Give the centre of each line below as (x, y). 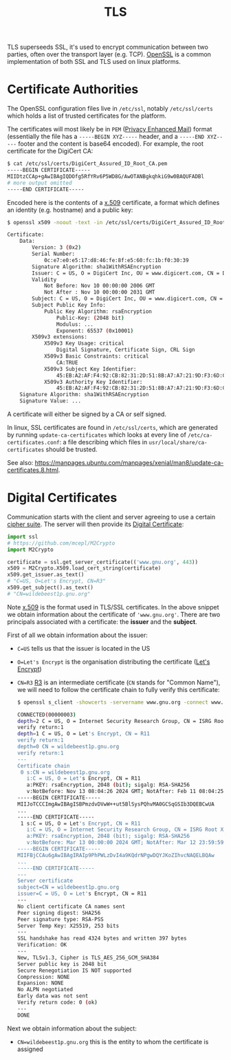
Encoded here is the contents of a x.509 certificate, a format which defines (113, 202)
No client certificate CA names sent (71, 906)
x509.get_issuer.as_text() (46, 575)
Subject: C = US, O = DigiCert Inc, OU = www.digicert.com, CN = (128, 299)
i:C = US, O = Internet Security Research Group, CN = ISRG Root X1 (126, 830)
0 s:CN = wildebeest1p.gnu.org (65, 772)
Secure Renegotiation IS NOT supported (74, 971)
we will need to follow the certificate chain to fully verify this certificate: (118, 689)
